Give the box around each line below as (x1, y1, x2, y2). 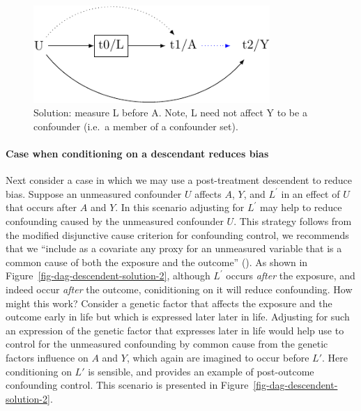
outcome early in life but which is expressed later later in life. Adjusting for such (6, 309, 350, 324)
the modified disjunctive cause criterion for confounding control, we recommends (6, 227, 349, 242)
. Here (321, 350, 348, 364)
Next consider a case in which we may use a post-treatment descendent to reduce (6, 173, 353, 187)
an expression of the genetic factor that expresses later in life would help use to (6, 323, 344, 337)
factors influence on (6, 350, 89, 364)
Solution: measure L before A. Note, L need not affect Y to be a (33, 105, 307, 120)
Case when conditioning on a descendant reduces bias (6, 146, 269, 161)
